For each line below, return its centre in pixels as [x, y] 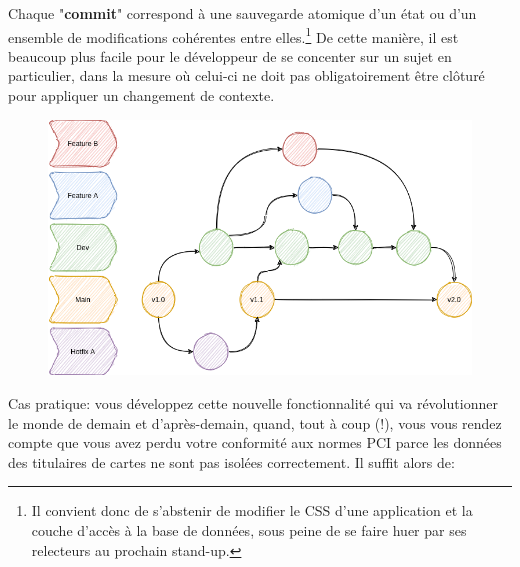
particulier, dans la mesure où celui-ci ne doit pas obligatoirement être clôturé [246, 75]
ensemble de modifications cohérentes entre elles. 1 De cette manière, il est [233, 35]
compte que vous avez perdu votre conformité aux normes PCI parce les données [255, 442]
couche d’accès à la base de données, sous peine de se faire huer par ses [249, 529]
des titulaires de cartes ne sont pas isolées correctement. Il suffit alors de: [231, 461]
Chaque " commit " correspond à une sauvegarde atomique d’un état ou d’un [242, 13]
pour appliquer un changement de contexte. [141, 95]
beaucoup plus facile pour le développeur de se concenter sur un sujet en [230, 55]
